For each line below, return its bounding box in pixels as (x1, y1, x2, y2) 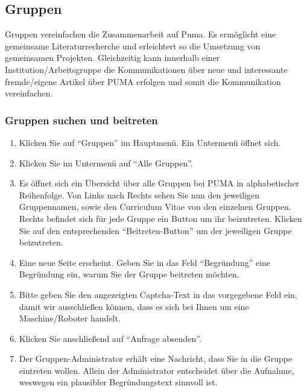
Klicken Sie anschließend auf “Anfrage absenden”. (19, 332, 201, 344)
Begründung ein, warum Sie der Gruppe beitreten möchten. (19, 268, 239, 280)
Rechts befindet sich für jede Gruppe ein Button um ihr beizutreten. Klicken (19, 212, 302, 224)
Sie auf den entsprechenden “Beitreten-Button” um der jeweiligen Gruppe (19, 224, 292, 236)
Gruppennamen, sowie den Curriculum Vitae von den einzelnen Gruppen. (19, 200, 291, 213)
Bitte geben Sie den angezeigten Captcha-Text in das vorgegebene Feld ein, (19, 288, 297, 300)
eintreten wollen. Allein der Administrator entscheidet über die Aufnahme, (19, 364, 294, 376)
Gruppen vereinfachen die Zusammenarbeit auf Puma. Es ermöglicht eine (5, 28, 276, 40)
